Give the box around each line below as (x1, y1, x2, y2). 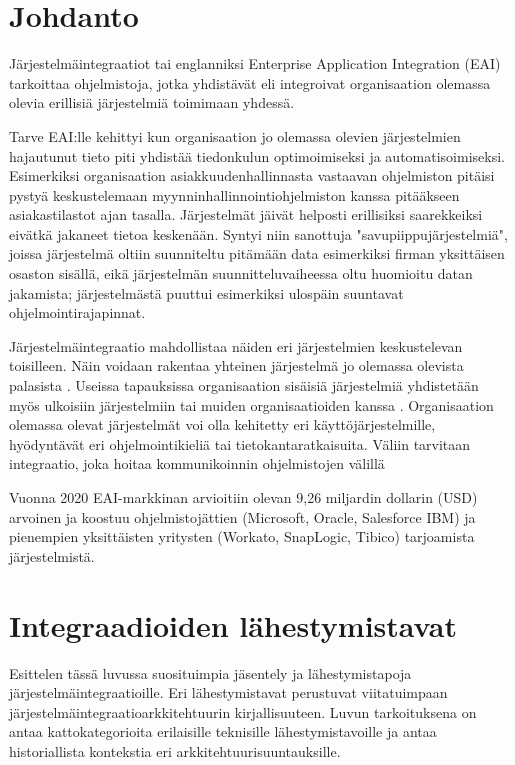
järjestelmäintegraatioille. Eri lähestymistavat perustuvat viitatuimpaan (9, 682, 448, 703)
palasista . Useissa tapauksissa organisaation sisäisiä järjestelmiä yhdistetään (9, 375, 479, 396)
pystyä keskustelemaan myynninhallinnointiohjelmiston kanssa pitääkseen (9, 184, 460, 205)
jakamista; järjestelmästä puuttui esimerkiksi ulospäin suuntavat (9, 282, 404, 303)
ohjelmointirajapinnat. (9, 302, 146, 323)
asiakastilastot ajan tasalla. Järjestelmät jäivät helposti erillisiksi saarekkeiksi (9, 204, 483, 225)
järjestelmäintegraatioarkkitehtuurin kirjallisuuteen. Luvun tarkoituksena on (9, 701, 477, 722)
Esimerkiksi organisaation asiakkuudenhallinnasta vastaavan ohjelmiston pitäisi (9, 165, 495, 186)
